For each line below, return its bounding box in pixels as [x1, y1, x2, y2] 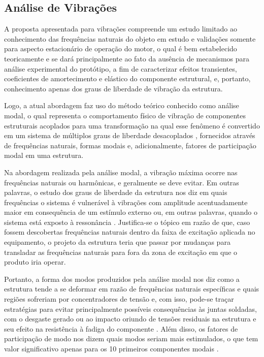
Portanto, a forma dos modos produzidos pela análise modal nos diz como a [4, 273, 240, 284]
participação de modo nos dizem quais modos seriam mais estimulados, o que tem [4, 333, 258, 344]
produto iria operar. [4, 256, 66, 267]
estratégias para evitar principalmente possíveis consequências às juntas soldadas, [4, 303, 257, 314]
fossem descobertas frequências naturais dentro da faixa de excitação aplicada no [4, 226, 255, 237]
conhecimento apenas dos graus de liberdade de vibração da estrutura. [4, 83, 223, 93]
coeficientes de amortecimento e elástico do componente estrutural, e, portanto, [4, 73, 251, 84]
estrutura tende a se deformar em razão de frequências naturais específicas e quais [4, 283, 259, 294]
